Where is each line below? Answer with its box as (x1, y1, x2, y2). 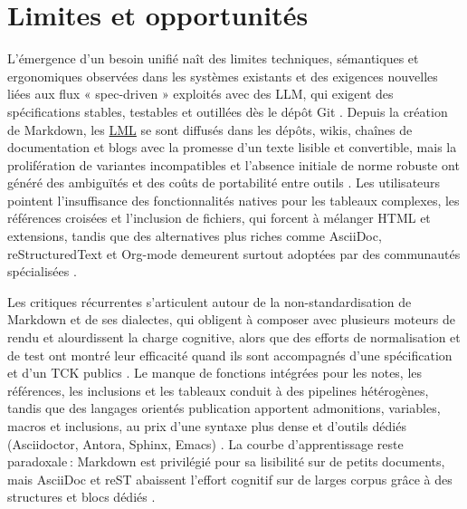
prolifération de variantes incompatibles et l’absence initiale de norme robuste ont (7, 155, 460, 174)
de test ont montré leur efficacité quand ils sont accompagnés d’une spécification (7, 345, 453, 364)
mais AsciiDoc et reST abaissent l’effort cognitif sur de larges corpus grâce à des (7, 469, 453, 488)
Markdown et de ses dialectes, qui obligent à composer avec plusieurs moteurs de (7, 310, 455, 329)
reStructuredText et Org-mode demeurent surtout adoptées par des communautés (7, 244, 461, 263)
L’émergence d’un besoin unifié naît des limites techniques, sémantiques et (7, 49, 419, 68)
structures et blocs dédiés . (7, 487, 156, 506)
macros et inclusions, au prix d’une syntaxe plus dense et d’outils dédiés (7, 417, 406, 435)
